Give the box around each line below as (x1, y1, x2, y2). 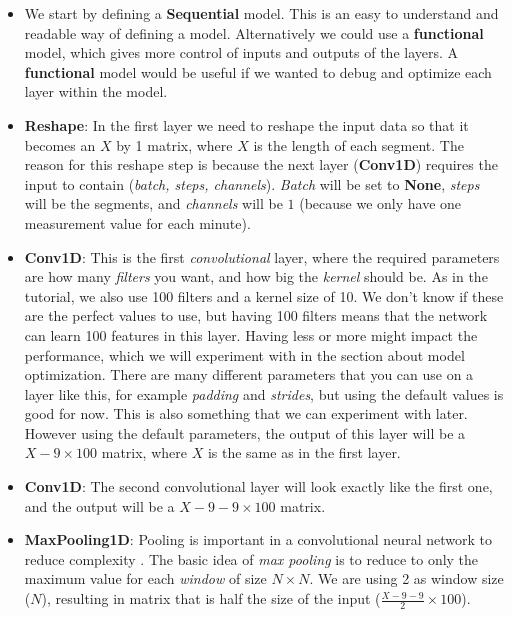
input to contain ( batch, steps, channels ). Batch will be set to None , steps (24, 173, 480, 194)
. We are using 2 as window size (309, 568, 504, 589)
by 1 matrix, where (116, 134, 233, 155)
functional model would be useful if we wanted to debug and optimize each (24, 61, 492, 82)
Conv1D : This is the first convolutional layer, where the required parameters (24, 246, 500, 267)
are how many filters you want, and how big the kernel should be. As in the (24, 266, 488, 287)
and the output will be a (24, 495, 175, 516)
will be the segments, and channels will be (24, 193, 283, 214)
